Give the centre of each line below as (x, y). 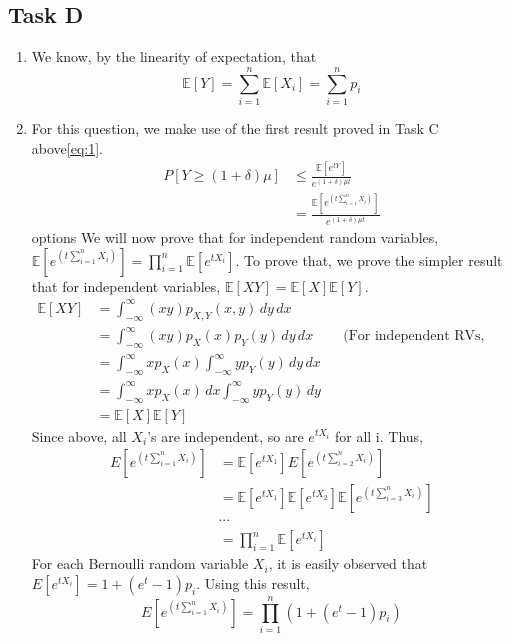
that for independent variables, (126, 285)
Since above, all (79, 435)
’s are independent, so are (225, 435)
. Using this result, (253, 582)
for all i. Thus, (378, 435)
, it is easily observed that (348, 563)
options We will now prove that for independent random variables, (235, 237)
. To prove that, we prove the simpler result (369, 259)
